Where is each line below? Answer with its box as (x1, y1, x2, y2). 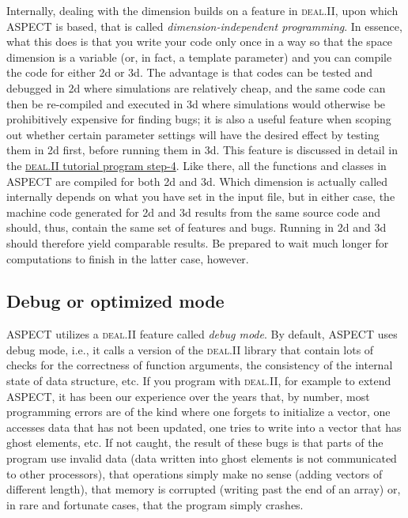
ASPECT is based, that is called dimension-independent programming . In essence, (6, 17, 402, 34)
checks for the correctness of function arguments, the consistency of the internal (6, 357, 393, 373)
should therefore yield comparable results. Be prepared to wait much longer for (6, 234, 389, 251)
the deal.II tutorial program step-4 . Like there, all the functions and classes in (6, 157, 387, 173)
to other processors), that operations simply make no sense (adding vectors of (6, 465, 383, 482)
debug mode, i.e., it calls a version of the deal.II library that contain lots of (6, 341, 374, 357)
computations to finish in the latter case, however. (6, 250, 249, 267)
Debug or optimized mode (6, 289, 225, 313)
